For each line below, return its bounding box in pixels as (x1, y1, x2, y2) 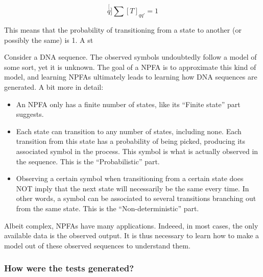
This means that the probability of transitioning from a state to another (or (4, 24, 242, 35)
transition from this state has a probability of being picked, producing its (16, 136, 246, 146)
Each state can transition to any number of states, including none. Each (16, 125, 242, 136)
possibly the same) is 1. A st (4, 34, 93, 45)
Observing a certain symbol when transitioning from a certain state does (16, 173, 244, 184)
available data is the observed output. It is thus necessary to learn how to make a (4, 230, 259, 241)
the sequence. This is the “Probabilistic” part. (16, 156, 160, 166)
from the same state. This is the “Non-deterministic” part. (16, 203, 199, 213)
